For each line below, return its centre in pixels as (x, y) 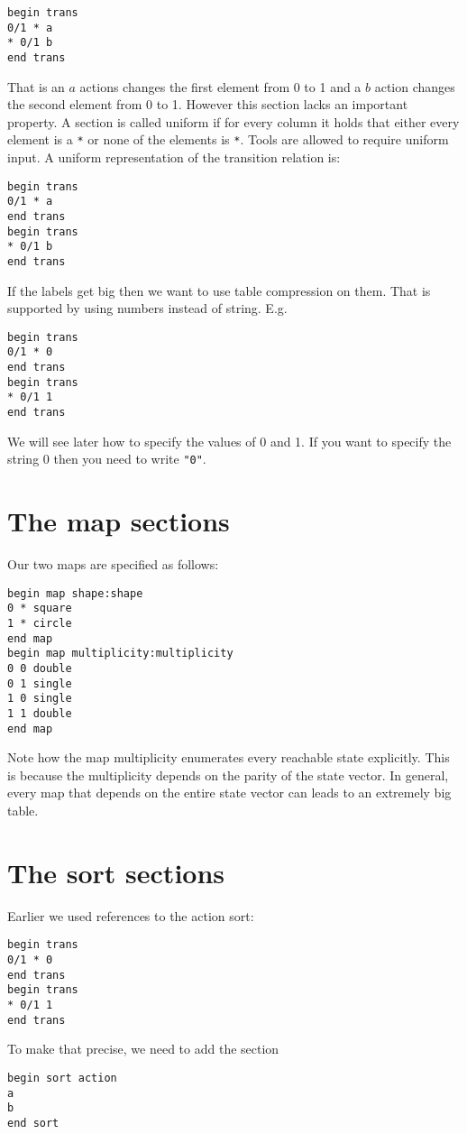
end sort (33, 1123)
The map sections (119, 521)
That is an (36, 86)
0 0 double (40, 668)
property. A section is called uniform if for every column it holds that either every (233, 121)
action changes (415, 86)
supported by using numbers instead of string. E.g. (147, 308)
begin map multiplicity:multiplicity (120, 654)
